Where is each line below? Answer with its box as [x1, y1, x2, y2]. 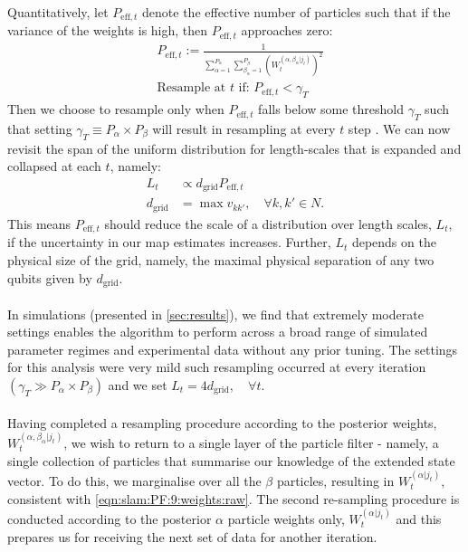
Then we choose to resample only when [7, 100, 224, 119]
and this [396, 509, 442, 528]
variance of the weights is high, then [7, 21, 208, 40]
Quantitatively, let [7, 3, 109, 21]
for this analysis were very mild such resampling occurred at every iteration [7, 357, 426, 376]
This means [7, 214, 72, 233]
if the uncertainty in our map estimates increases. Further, [7, 233, 331, 252]
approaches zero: [241, 21, 333, 40]
